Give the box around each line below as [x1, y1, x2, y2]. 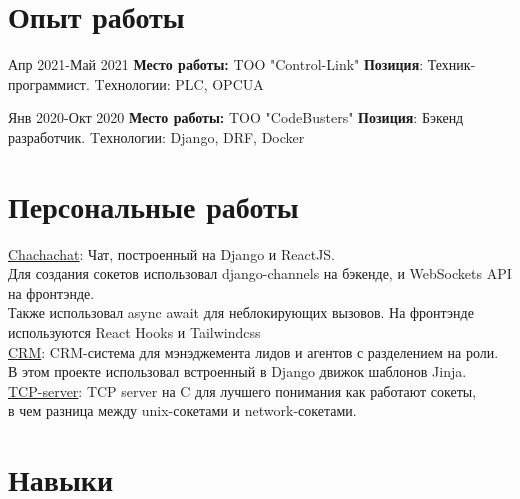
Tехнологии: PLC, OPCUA [94, 73, 264, 94]
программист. [8, 73, 90, 94]
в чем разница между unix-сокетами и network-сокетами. [8, 400, 357, 421]
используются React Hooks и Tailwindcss [8, 322, 261, 342]
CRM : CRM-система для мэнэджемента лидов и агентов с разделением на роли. [8, 341, 499, 362]
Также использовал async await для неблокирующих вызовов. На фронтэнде [8, 302, 474, 323]
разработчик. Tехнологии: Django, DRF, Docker [8, 126, 305, 147]
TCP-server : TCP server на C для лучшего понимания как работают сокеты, [8, 380, 477, 401]
